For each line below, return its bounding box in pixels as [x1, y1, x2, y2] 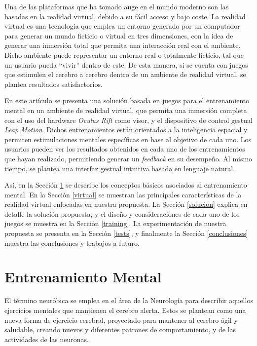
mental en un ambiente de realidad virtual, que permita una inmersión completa [4, 105, 247, 115]
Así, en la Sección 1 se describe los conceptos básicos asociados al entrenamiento [4, 180, 247, 190]
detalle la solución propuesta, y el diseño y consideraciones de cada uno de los [4, 208, 240, 219]
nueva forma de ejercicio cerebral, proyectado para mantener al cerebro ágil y [4, 314, 238, 325]
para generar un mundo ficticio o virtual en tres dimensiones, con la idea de [4, 30, 233, 40]
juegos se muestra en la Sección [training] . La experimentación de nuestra [4, 218, 226, 229]
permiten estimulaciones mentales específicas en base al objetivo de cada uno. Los [4, 134, 252, 144]
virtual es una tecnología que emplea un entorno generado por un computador [4, 21, 240, 31]
